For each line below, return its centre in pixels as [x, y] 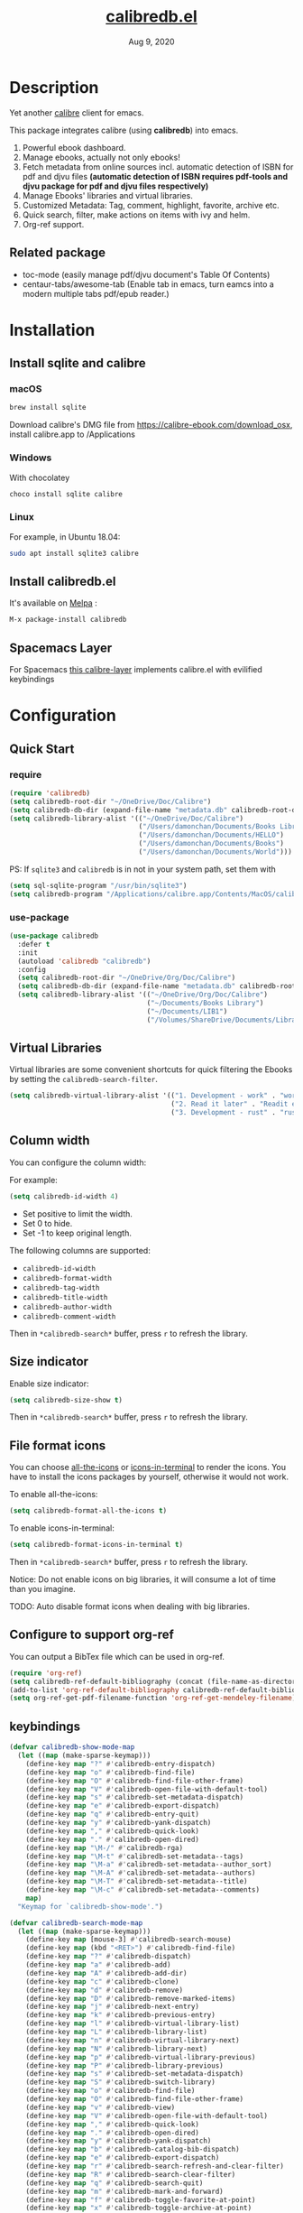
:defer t [34, 944]
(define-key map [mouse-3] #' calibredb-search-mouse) [129, 1940]
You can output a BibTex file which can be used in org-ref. [117, 1656]
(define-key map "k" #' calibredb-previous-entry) [121, 2015]
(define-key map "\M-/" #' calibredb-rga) [104, 1847]
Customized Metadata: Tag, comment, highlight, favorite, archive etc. [151, 205]
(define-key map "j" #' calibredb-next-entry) [113, 2007]
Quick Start [42, 749]
